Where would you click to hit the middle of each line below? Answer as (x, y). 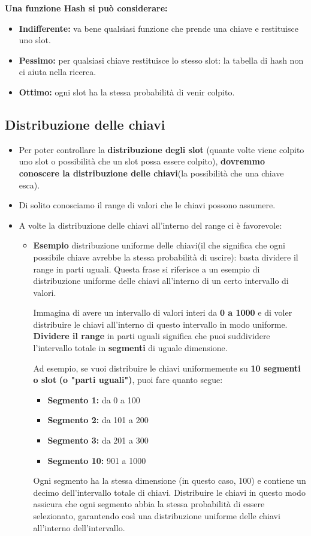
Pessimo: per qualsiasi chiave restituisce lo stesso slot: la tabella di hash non (161, 60)
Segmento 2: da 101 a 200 (98, 420)
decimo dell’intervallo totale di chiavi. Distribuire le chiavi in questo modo (169, 492)
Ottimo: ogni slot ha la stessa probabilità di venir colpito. (127, 92)
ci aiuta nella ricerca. (58, 72)
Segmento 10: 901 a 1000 (97, 460)
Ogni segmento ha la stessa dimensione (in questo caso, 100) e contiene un (170, 480)
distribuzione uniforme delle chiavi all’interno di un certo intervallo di (161, 281)
